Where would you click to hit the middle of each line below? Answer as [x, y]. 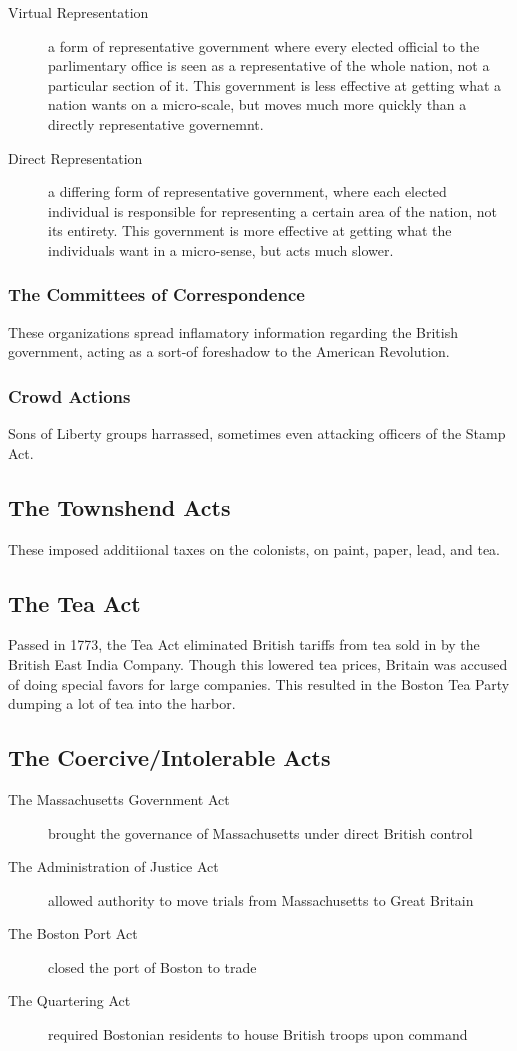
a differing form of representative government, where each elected [247, 191]
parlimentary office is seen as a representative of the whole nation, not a [269, 65]
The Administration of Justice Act [113, 866]
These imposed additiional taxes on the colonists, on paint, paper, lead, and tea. [254, 548]
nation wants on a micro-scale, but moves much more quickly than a [257, 104]
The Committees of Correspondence [156, 294]
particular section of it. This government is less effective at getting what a [275, 84]
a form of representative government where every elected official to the [264, 45]
